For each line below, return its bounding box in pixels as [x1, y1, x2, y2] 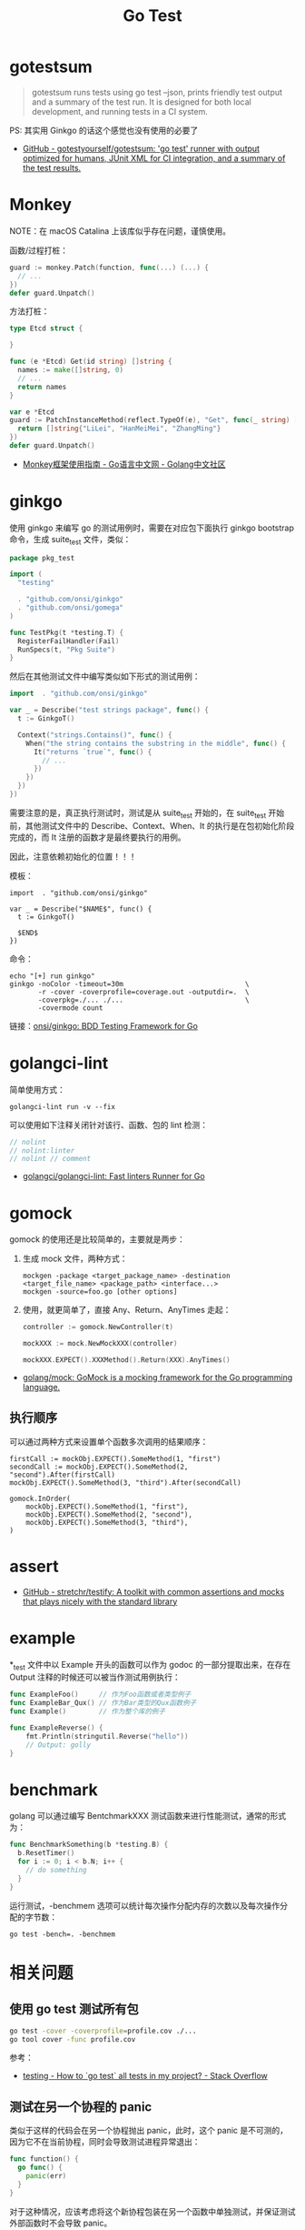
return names [17, 382, 67, 391]
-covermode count [37, 1003, 103, 1013]
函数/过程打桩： [9, 245, 69, 256]
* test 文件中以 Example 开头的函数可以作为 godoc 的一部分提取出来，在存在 [9, 1659, 291, 1672]
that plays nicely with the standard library [22, 1596, 178, 1607]
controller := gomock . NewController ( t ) [22, 1323, 174, 1332]
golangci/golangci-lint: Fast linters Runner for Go [22, 1171, 206, 1182]
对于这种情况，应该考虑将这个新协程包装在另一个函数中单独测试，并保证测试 [9, 2205, 296, 2216]
